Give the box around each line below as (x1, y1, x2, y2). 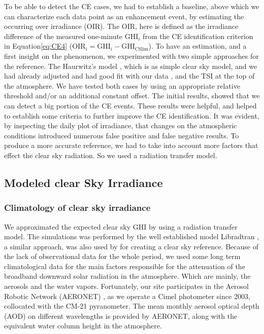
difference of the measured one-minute (4, 30, 123, 41)
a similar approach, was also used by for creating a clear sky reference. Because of (4, 241, 258, 251)
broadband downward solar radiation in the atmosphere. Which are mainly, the (4, 271, 251, 281)
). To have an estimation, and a (148, 41, 247, 51)
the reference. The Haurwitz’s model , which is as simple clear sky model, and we (4, 60, 257, 71)
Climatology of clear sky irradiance (4, 201, 151, 214)
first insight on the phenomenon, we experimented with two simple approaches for (4, 50, 259, 61)
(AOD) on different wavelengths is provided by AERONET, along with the (4, 310, 238, 321)
